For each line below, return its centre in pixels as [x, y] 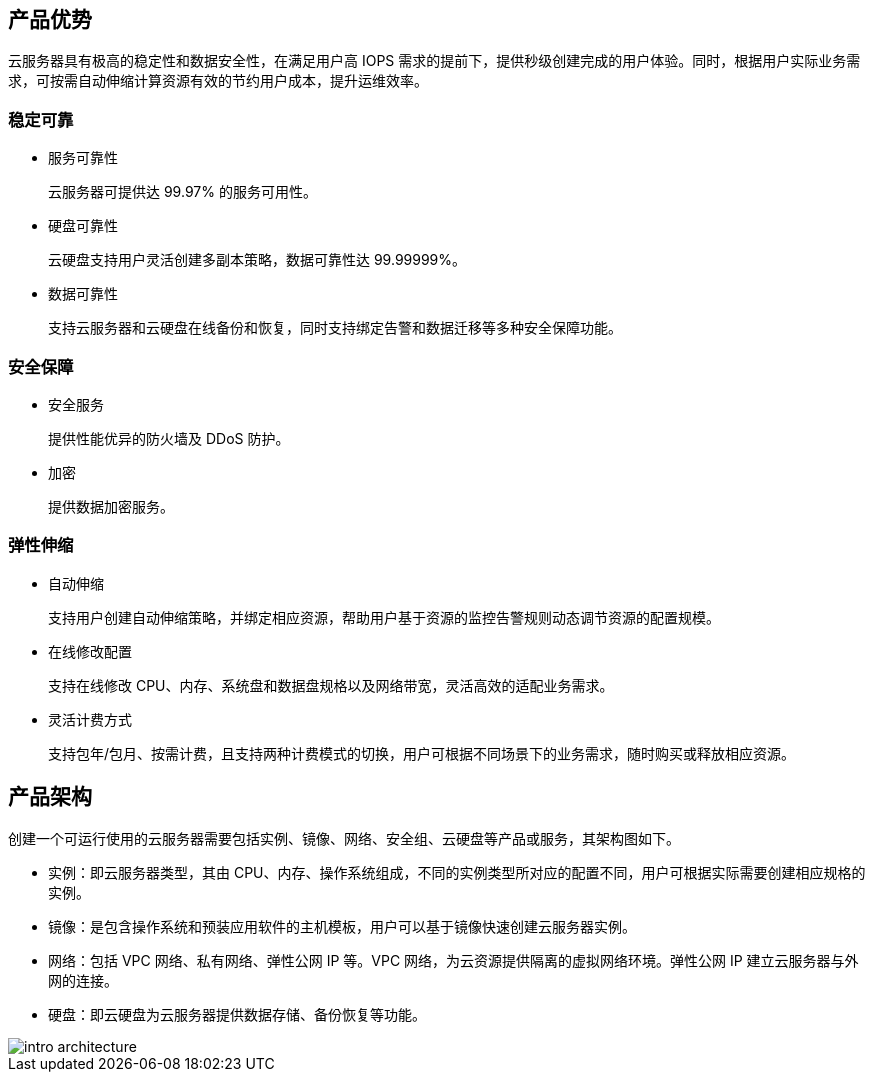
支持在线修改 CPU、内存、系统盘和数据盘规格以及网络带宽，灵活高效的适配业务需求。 [331, 685]
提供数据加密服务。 [111, 506]
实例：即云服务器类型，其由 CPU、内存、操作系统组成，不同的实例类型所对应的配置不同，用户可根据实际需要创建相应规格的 [457, 872]
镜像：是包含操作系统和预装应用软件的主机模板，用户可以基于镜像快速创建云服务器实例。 [342, 926]
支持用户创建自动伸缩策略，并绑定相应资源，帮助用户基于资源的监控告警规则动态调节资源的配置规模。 [384, 617]
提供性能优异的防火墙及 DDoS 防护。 [169, 438]
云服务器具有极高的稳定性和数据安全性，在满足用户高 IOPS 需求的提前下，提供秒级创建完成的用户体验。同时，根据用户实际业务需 [434, 61]
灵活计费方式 [90, 719]
